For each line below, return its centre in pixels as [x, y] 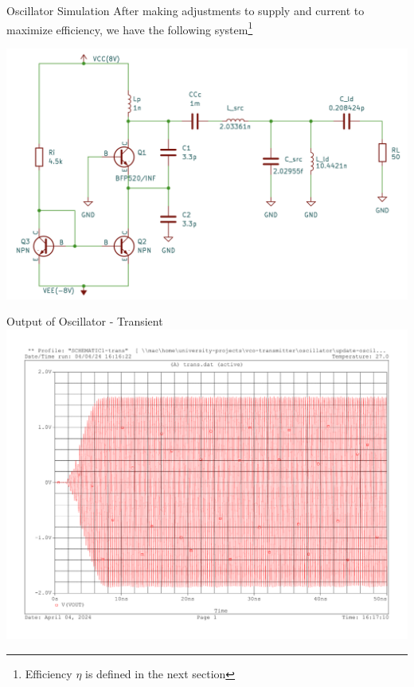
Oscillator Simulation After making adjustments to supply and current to [186, 10]
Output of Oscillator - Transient [85, 321]
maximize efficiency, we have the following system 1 [130, 28]
